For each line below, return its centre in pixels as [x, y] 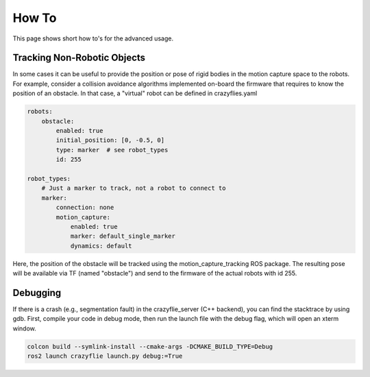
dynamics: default [101, 246]
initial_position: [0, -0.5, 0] [110, 140]
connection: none [85, 208]
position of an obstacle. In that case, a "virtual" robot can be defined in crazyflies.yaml [135, 93]
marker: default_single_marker [123, 236]
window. [25, 328]
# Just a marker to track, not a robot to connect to [134, 188]
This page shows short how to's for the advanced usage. [93, 38]
